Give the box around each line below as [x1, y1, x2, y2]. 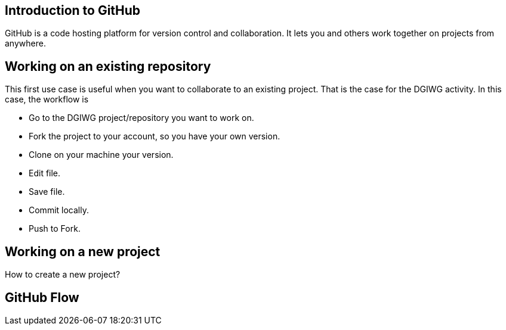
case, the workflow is [5, 94, 89, 105]
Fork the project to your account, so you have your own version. [29, 131, 280, 142]
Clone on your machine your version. [29, 150, 174, 160]
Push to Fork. [29, 223, 81, 234]
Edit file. [29, 168, 61, 179]
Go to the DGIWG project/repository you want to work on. [29, 113, 254, 123]
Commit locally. [29, 205, 89, 216]
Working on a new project [5, 244, 161, 259]
